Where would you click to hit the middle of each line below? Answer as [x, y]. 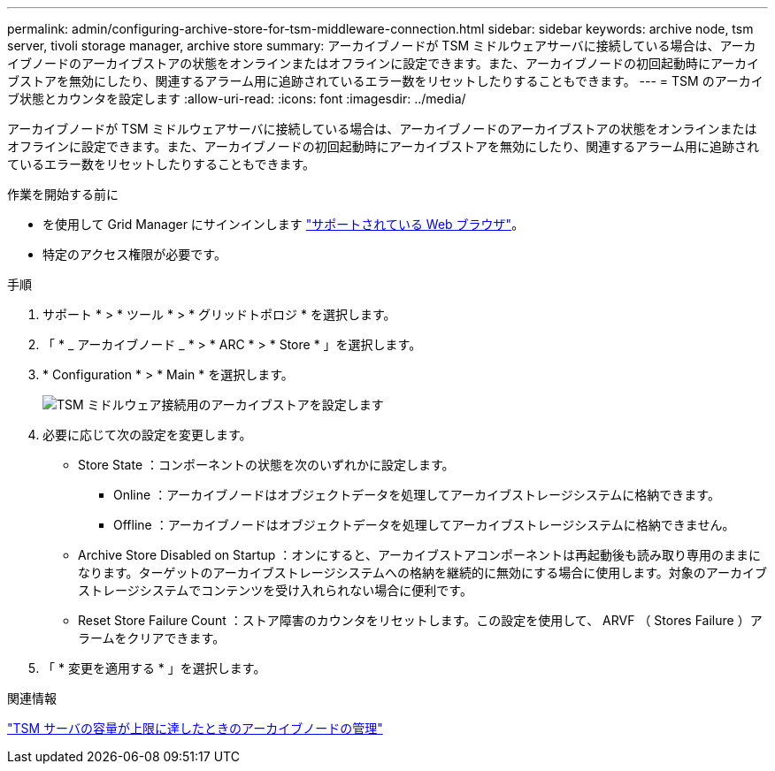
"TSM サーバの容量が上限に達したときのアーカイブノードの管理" [195, 728]
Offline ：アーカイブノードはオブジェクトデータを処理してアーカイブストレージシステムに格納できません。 [424, 525]
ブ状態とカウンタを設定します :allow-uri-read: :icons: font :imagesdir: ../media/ [237, 99]
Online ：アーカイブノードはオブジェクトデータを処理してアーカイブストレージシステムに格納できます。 [417, 495]
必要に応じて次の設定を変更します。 [147, 435]
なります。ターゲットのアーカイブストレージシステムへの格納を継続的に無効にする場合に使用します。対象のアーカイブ [422, 573]
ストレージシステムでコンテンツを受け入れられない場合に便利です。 [275, 590]
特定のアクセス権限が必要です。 [134, 254]
